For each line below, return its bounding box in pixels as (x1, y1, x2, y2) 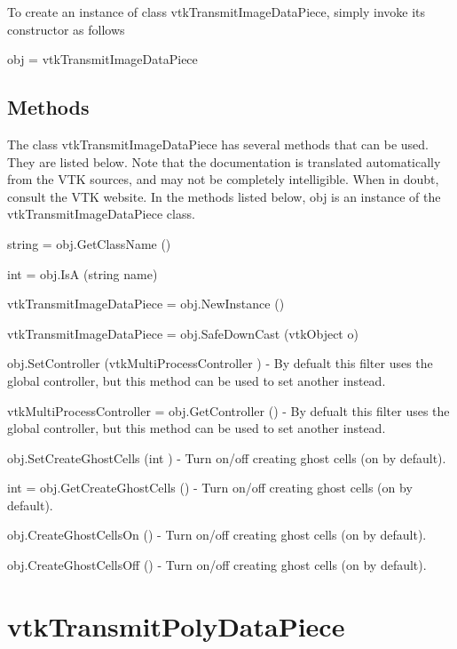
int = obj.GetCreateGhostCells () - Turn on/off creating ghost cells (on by (7, 478, 413, 497)
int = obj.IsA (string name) (7, 264, 158, 283)
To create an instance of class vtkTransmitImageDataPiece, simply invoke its (7, 3, 426, 20)
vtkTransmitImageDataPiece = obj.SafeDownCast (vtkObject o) (7, 324, 359, 342)
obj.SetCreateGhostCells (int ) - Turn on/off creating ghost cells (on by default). (7, 448, 446, 467)
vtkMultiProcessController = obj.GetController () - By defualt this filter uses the (7, 401, 450, 420)
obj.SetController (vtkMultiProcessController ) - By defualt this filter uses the (7, 354, 433, 373)
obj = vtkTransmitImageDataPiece (7, 50, 198, 68)
